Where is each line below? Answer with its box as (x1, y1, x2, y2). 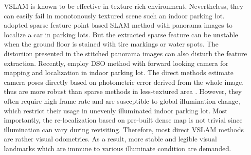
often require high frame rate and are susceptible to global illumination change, (4, 95, 240, 106)
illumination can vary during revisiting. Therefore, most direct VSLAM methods (4, 124, 244, 134)
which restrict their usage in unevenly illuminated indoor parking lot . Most (4, 105, 228, 115)
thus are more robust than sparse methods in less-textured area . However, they (4, 86, 242, 96)
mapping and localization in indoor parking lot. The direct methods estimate (4, 67, 233, 77)
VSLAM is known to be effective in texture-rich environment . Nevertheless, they (4, 1, 244, 11)
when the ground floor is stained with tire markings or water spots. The (4, 39, 218, 49)
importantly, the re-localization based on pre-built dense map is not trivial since (4, 115, 243, 125)
